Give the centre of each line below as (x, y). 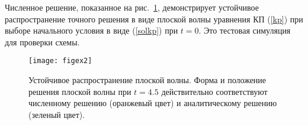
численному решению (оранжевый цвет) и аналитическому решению (153, 103)
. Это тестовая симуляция (245, 30)
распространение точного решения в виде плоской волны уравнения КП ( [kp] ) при (154, 19)
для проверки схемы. (42, 42)
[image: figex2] (60, 61)
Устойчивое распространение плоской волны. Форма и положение (147, 80)
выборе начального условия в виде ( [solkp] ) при (92, 30)
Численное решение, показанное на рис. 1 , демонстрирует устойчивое (132, 7)
